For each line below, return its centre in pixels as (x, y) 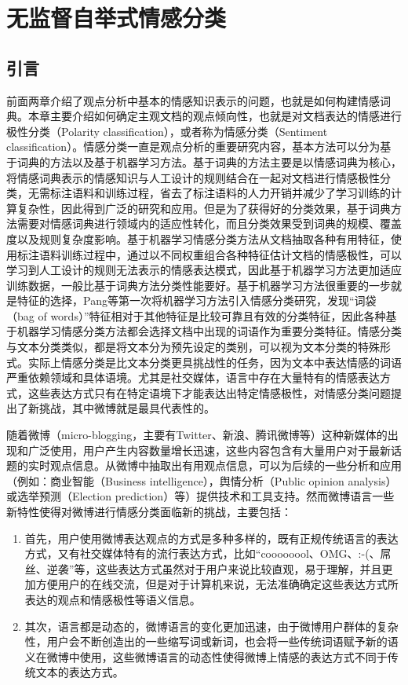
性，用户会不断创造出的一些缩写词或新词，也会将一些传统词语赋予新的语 (211, 641)
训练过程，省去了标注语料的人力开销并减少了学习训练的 (248, 193)
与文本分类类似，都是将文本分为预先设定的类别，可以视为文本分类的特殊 (193, 347)
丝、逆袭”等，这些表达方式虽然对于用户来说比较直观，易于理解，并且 (203, 568)
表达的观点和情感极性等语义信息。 (113, 599)
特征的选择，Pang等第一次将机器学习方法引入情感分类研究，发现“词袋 (197, 300)
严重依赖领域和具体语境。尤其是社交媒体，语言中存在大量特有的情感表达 (193, 377)
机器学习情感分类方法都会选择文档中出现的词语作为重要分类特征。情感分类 (209, 331)
